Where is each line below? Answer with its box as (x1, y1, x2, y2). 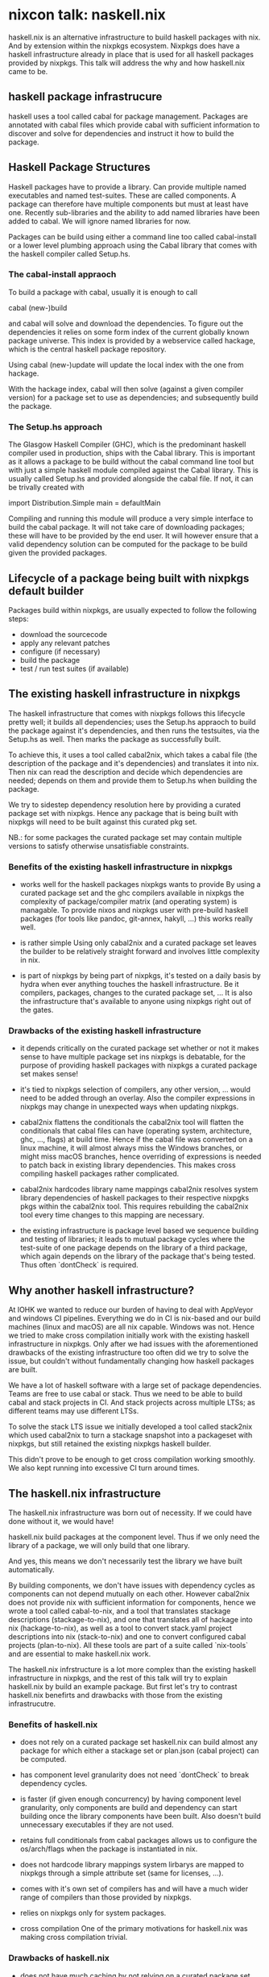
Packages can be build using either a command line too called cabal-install (8, 231, 257, 241)
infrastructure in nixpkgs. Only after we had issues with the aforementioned (8, 1339, 259, 1349)
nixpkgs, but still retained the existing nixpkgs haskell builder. (8, 1439, 212, 1449)
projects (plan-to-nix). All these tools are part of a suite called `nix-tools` (8, 1641, 248, 1650)
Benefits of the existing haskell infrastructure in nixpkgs (8, 861, 233, 872)
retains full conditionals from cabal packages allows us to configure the (19, 1836, 258, 1846)
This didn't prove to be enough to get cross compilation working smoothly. (8, 1455, 255, 1464)
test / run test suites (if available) (19, 664, 130, 673)
